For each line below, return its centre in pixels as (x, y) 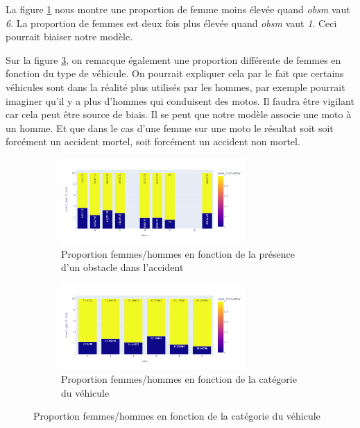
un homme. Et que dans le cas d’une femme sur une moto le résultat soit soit (170, 127)
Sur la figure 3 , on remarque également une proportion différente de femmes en (173, 59)
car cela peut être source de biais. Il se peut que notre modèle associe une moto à (179, 114)
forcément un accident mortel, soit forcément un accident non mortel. (153, 141)
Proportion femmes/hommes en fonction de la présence (178, 253)
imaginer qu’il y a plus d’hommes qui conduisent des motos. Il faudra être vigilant (180, 100)
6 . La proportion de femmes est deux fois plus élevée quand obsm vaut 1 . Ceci (171, 23)
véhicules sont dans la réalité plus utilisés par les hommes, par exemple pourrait (175, 87)
